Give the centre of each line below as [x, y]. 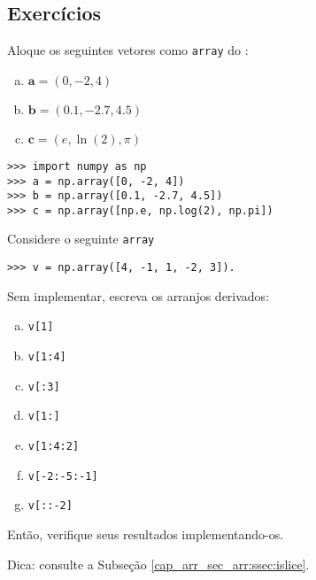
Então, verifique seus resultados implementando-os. [146, 534]
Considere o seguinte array [81, 239]
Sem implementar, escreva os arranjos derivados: [139, 295]
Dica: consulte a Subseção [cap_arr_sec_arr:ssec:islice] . [158, 564]
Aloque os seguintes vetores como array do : [128, 50]
